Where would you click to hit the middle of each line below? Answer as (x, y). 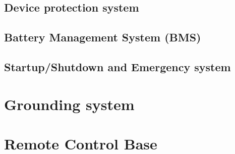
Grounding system (69, 104)
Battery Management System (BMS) (103, 37)
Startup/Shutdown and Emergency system (117, 66)
